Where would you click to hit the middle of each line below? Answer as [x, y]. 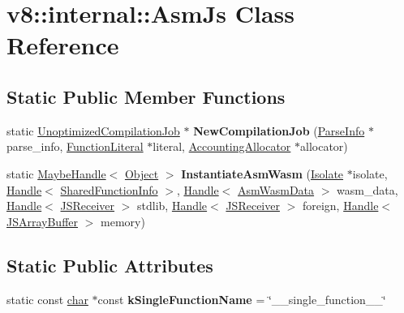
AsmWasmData [276, 189]
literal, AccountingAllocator [222, 146]
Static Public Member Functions [146, 96]
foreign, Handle [340, 206]
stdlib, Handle [172, 206]
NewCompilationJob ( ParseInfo [279, 130]
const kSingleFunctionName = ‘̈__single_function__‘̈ [242, 299]
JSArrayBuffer [43, 221]
